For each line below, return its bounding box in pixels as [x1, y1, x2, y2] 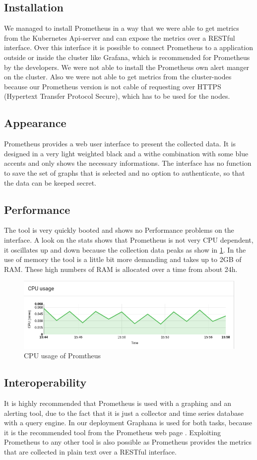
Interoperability [4, 375, 87, 390]
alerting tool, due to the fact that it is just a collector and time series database [4, 407, 244, 418]
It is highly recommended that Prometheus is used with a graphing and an [4, 398, 231, 408]
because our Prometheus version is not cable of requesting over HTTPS [4, 81, 221, 91]
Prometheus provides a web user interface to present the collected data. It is [4, 138, 236, 149]
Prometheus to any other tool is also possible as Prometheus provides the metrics [4, 437, 252, 447]
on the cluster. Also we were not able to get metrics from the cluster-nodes [4, 71, 232, 82]
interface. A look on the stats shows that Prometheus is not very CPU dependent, [4, 234, 254, 245]
